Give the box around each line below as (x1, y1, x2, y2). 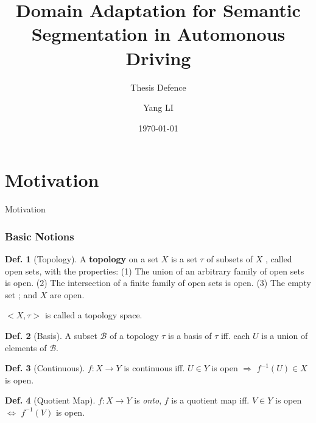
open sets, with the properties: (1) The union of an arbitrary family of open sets (5, 264, 304, 277)
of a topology (110, 329, 159, 341)
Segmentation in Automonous (31, 21, 286, 46)
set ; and (5, 288, 37, 301)
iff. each (220, 329, 250, 341)
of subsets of (206, 253, 253, 265)
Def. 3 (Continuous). (5, 362, 85, 374)
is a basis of (168, 329, 212, 341)
